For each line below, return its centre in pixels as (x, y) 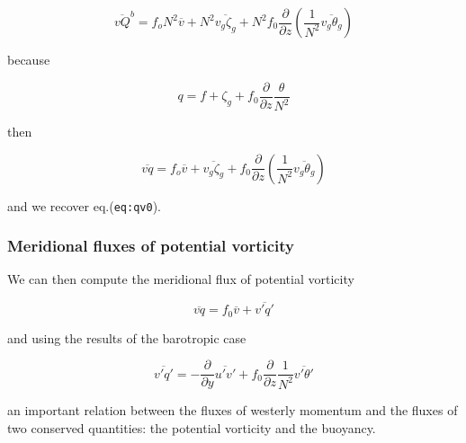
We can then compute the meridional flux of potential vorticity (181, 279)
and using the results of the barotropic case (127, 337)
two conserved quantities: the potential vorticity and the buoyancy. (192, 427)
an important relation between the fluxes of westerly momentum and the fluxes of (233, 410)
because (29, 59)
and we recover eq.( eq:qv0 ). (84, 205)
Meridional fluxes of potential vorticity (151, 246)
